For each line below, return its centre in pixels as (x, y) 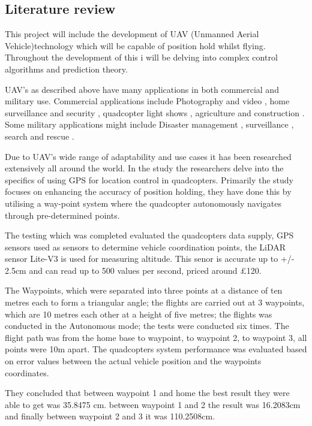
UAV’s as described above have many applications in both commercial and (142, 89)
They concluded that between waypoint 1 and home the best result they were (147, 393)
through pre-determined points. (62, 215)
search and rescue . (40, 136)
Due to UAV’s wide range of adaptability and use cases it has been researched (148, 156)
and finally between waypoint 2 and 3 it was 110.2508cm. (110, 416)
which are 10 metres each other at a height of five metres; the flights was (139, 314)
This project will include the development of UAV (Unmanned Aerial (132, 34)
